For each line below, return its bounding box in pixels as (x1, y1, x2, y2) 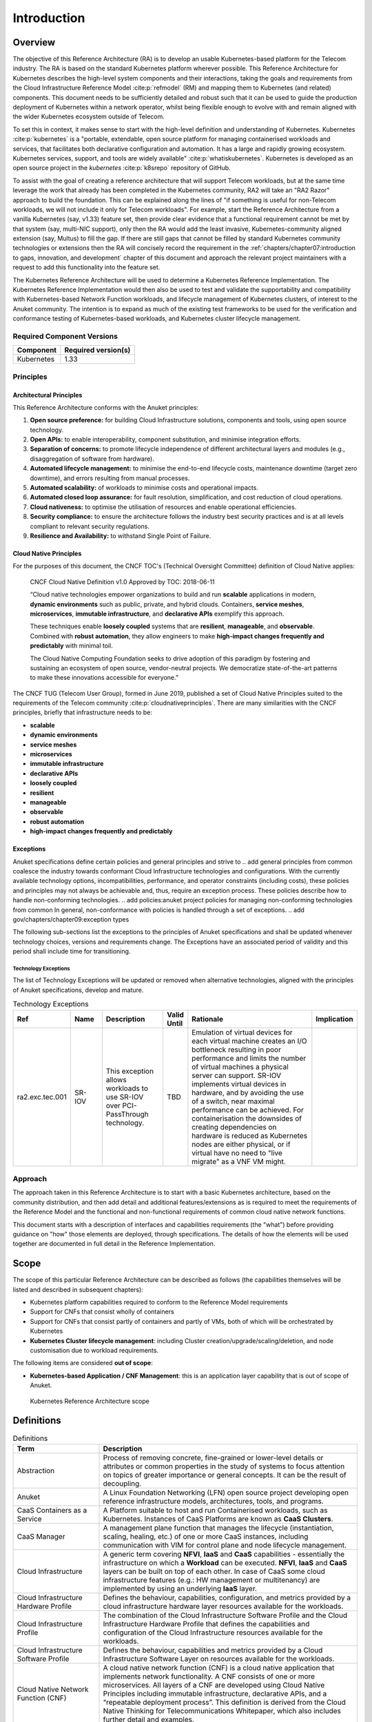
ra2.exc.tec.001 (17, 1092, 67, 1101)
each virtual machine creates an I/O (192, 1036, 307, 1046)
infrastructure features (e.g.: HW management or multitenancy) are (103, 1575, 320, 1584)
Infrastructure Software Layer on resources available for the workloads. (103, 1654, 335, 1663)
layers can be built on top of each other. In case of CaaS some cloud (103, 1566, 325, 1576)
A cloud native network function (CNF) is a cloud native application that (103, 1663, 335, 1672)
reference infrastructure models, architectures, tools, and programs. (103, 1496, 324, 1506)
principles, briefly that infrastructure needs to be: (12, 708, 153, 716)
